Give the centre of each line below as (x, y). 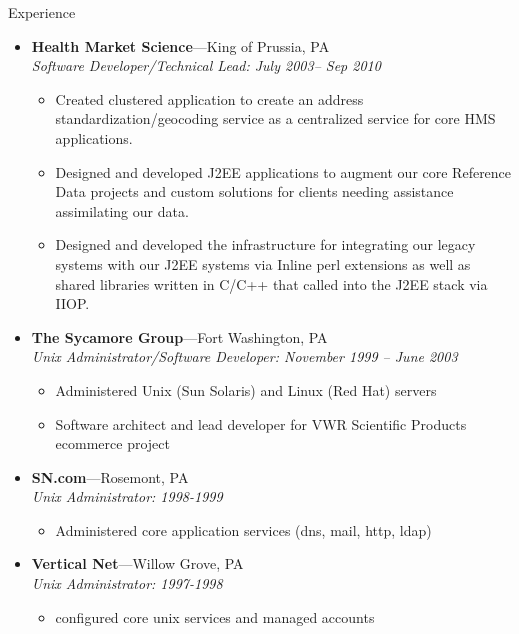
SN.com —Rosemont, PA (110, 476)
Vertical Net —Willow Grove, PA (137, 563)
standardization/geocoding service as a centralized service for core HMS (275, 118)
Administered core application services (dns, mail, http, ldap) (243, 529)
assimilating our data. (122, 210)
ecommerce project (112, 443)
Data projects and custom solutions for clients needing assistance (254, 191)
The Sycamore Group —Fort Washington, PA (179, 336)
